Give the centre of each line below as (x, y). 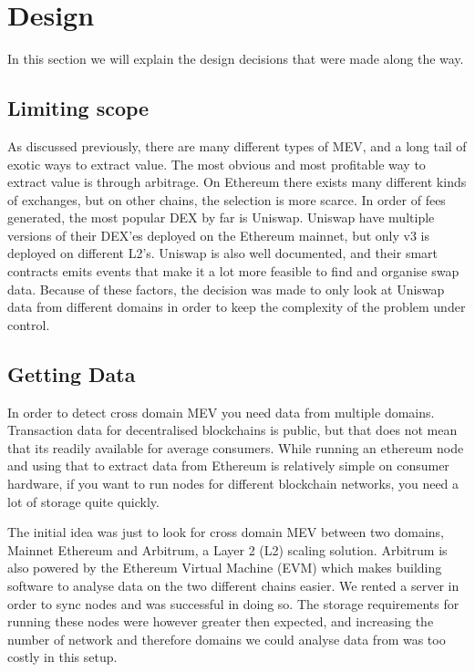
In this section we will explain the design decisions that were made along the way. (236, 59)
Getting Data (72, 373)
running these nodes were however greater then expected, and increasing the (221, 621)
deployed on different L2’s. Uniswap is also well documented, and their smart (223, 253)
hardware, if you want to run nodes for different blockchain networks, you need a (233, 484)
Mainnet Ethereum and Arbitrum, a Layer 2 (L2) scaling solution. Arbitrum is (227, 549)
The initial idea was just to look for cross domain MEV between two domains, (226, 532)
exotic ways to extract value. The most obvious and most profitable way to (217, 164)
